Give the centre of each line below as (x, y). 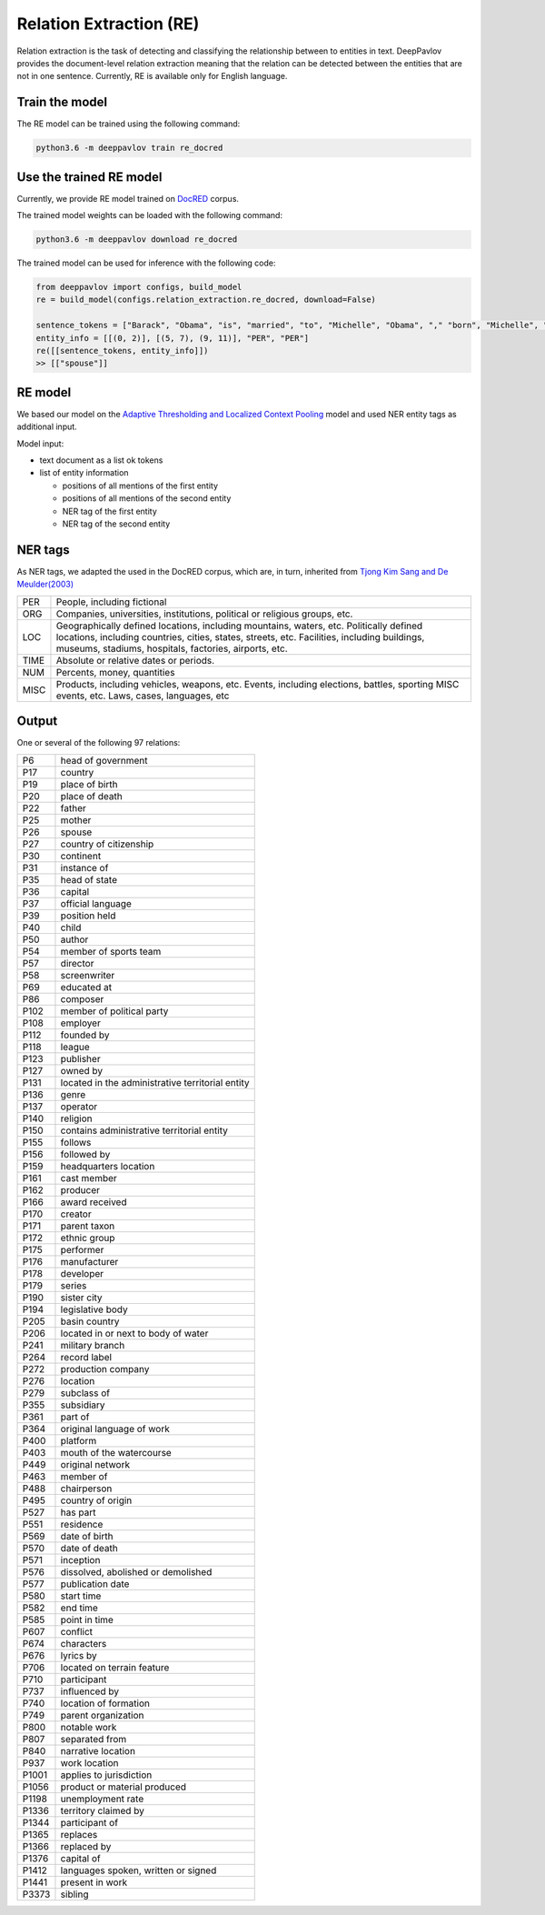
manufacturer (89, 1261)
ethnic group (88, 1238)
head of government (104, 760)
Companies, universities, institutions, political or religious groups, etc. (204, 614)
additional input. (47, 426)
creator (76, 1214)
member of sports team (111, 951)
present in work (94, 1882)
